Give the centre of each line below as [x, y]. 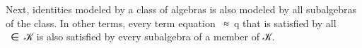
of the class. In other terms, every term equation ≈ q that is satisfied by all [171, 23]
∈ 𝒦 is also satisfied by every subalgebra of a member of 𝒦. [142, 37]
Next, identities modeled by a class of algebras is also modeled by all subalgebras [181, 9]
